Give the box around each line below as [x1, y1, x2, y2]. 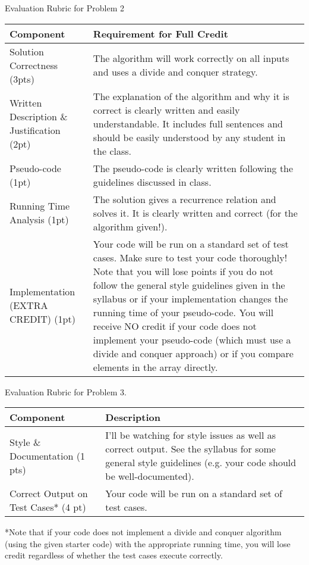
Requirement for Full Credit [93, 26, 228, 40]
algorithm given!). [93, 219, 168, 233]
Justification [10, 123, 61, 138]
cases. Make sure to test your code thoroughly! [93, 250, 288, 264]
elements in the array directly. [93, 360, 218, 374]
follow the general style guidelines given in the [93, 277, 285, 292]
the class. [93, 143, 132, 158]
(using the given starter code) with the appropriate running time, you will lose [5, 537, 291, 550]
